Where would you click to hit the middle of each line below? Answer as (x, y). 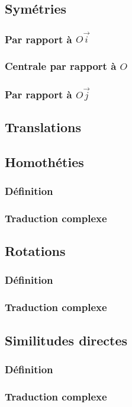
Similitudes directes (66, 340)
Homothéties (44, 161)
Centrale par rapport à (61, 66)
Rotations (35, 251)
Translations (43, 126)
